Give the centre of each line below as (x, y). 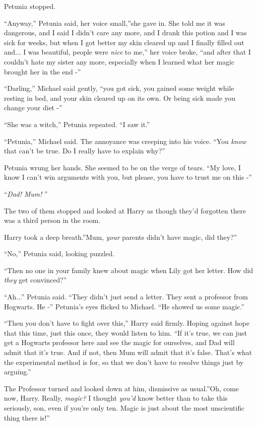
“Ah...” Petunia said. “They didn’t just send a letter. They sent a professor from (126, 297)
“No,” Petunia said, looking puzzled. (59, 253)
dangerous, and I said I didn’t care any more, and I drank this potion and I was (126, 33)
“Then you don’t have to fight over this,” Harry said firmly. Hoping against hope (127, 323)
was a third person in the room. (52, 220)
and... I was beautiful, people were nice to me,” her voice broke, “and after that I (128, 52)
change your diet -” (33, 107)
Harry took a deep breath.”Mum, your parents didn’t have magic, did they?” (121, 237)
